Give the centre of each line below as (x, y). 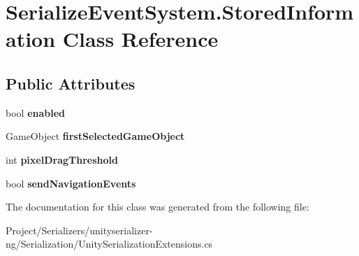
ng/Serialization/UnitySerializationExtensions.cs (109, 244)
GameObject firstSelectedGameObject (95, 136)
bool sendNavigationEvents (71, 183)
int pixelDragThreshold (62, 159)
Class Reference (140, 39)
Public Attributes (71, 83)
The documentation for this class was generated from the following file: (157, 207)
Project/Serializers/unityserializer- (79, 230)
